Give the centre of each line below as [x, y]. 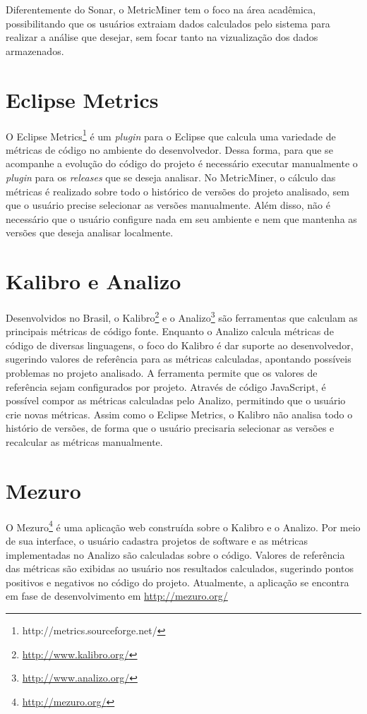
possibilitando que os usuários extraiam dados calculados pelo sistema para [168, 23]
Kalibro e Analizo [94, 281]
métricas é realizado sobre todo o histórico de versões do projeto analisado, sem [178, 191]
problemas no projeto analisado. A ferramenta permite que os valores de [162, 373]
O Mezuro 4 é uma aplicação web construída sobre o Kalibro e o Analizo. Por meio [183, 526]
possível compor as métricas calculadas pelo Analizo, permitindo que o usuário [176, 400]
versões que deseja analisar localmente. [90, 232]
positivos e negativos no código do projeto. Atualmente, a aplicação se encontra [178, 582]
